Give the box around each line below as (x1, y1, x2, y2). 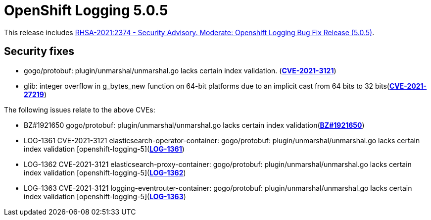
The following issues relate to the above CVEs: (4, 105, 155, 114)
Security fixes (4, 45, 75, 58)
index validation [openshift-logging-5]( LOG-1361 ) (24, 144, 185, 153)
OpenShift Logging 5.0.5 (4, 2, 168, 19)
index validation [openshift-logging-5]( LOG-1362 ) (24, 168, 186, 177)
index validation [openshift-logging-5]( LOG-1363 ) (24, 192, 186, 201)
